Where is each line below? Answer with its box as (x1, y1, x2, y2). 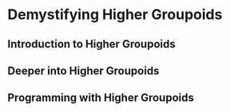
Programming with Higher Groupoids (7, 91, 195, 105)
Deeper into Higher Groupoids (7, 64, 160, 77)
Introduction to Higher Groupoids (7, 37, 176, 51)
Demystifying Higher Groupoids (7, 6, 223, 24)
